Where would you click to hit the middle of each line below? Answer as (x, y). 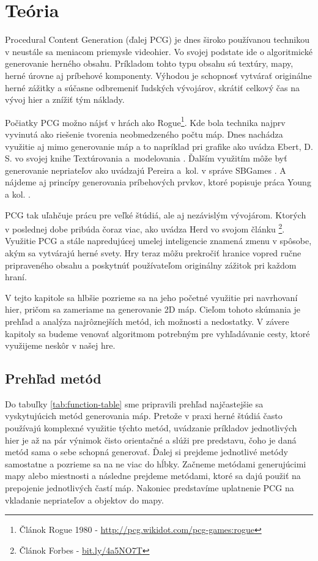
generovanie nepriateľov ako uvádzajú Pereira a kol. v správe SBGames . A (146, 170)
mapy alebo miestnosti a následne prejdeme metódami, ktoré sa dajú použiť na (153, 476)
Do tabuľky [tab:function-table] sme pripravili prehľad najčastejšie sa (134, 403)
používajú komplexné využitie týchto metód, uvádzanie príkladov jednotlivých (151, 428)
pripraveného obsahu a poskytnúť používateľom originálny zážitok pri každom (151, 265)
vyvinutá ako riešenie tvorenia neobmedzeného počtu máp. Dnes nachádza (144, 134)
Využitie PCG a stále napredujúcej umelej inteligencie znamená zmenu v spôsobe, (158, 241)
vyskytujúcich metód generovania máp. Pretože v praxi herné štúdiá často (144, 416)
